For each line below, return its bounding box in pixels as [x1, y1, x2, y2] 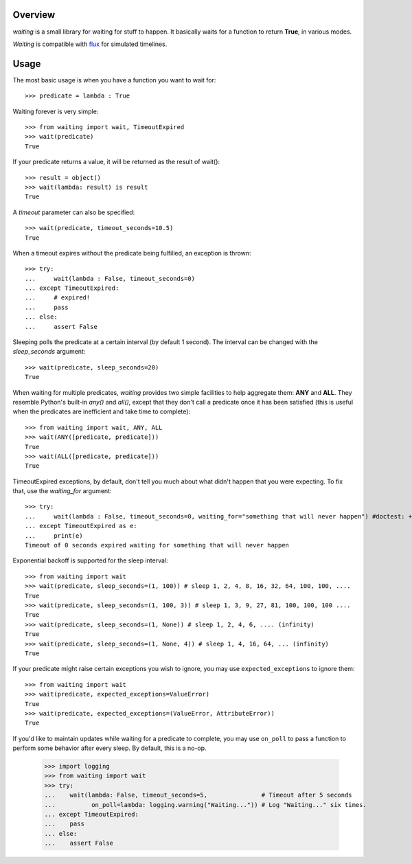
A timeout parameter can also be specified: [12, 208, 135, 216]
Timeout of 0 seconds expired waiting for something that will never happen [25, 541, 290, 549]
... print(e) [25, 532, 83, 539]
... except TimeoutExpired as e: [25, 522, 137, 530]
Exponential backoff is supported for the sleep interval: [12, 556, 168, 565]
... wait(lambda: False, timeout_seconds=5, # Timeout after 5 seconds [44, 791, 353, 799]
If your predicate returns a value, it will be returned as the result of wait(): [12, 158, 220, 166]
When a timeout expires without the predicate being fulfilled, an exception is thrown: [12, 249, 251, 257]
